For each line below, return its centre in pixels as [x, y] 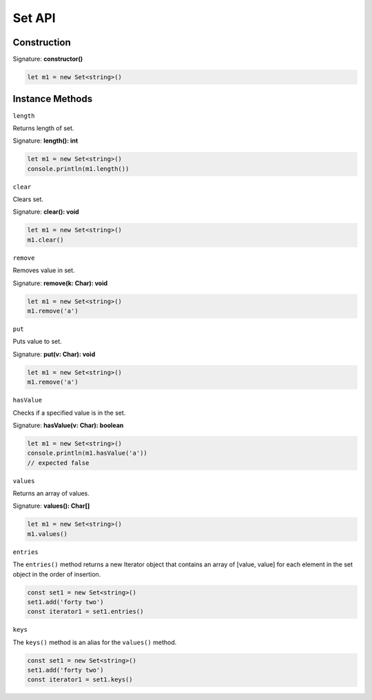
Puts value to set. [37, 342]
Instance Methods [53, 99]
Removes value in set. [44, 270]
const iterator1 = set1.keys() [80, 680]
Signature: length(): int [45, 141]
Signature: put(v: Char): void [54, 354]
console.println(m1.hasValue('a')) [87, 453]
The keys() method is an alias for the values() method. [95, 642]
